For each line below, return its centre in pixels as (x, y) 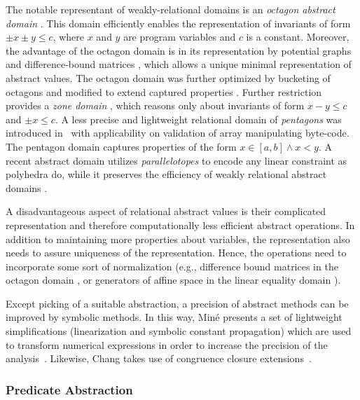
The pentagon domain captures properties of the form (121, 146)
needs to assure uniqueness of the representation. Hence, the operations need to (176, 253)
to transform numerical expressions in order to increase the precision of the (167, 344)
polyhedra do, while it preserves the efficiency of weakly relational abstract (166, 174)
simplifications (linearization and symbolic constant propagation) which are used (179, 331)
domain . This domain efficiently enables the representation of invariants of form (178, 23)
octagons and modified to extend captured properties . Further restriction (164, 91)
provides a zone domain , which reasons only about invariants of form (155, 105)
